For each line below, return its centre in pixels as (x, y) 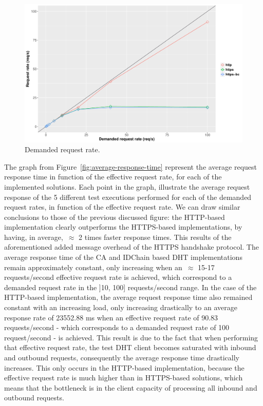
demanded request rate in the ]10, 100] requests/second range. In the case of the (130, 287)
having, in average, (34, 237)
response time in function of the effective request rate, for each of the (113, 177)
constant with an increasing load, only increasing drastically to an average (121, 307)
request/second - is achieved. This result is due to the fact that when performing (131, 337)
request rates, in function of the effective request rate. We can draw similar (122, 207)
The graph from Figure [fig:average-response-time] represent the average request (131, 166)
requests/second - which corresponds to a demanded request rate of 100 (117, 327)
